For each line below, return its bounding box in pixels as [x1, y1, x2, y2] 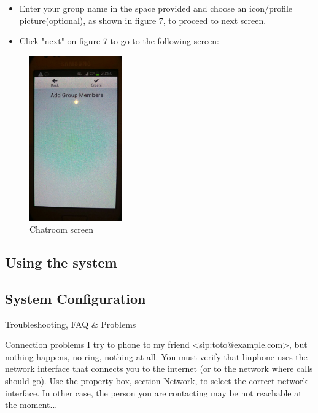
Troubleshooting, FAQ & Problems [5, 317, 136, 330]
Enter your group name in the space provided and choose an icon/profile [19, 2, 293, 14]
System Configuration [5, 288, 146, 307]
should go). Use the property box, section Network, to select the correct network [5, 374, 308, 387]
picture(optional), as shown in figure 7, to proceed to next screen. [19, 14, 266, 26]
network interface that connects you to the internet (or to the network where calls [5, 362, 313, 375]
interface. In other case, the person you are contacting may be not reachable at [5, 386, 302, 399]
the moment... [5, 398, 58, 411]
